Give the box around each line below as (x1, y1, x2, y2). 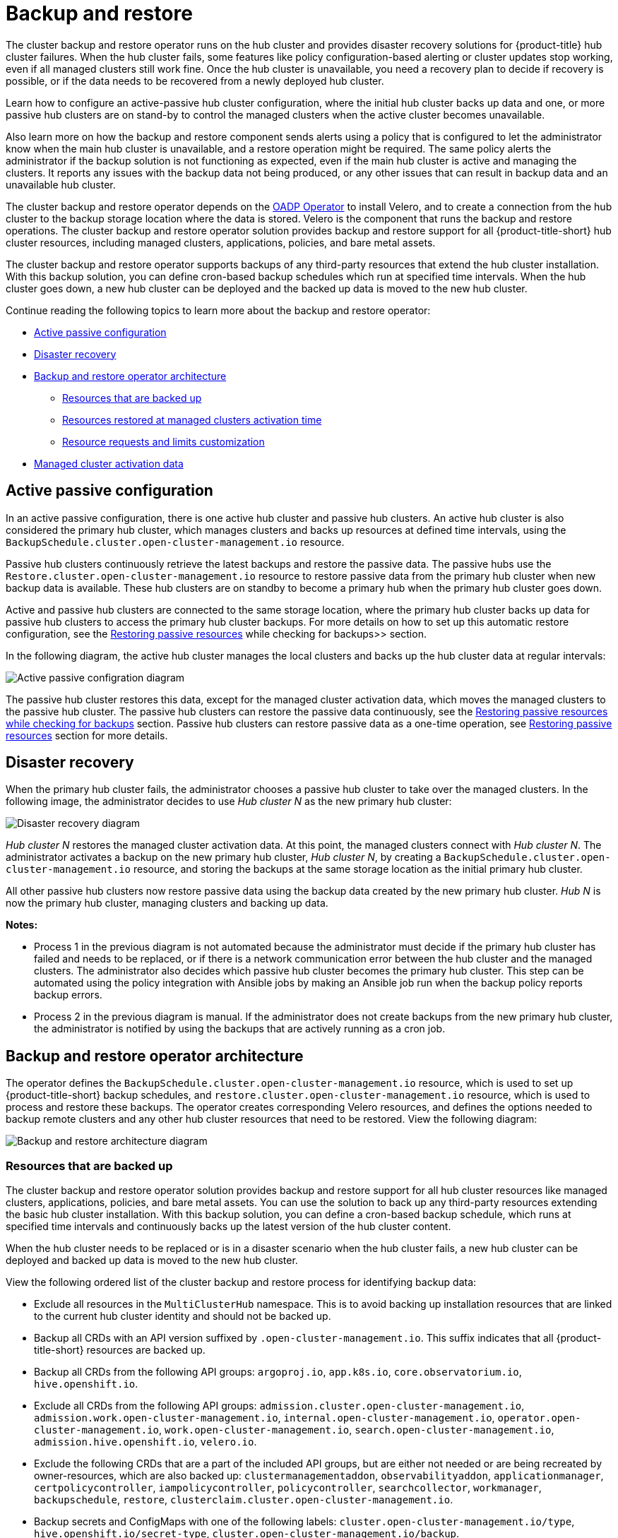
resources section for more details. (6, 729, 168, 741)
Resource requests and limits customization (62, 435, 265, 448)
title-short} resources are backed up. (34, 1344, 206, 1357)
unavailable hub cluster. (6, 178, 116, 191)
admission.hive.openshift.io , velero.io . (34, 1436, 257, 1448)
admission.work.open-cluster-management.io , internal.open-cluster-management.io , (34, 1412, 495, 1424)
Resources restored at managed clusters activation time (62, 413, 322, 426)
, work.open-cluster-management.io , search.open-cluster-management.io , (159, 1424, 554, 1436)
